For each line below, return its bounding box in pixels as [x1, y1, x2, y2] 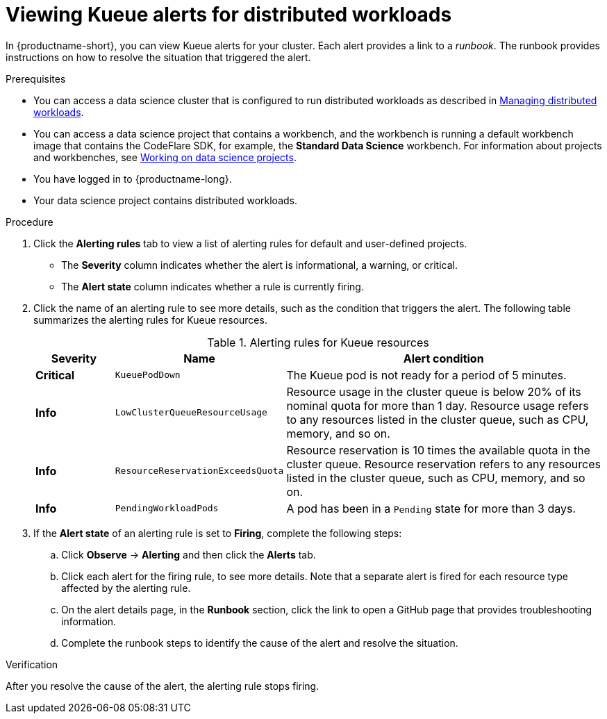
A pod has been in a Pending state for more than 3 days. [286, 501, 576, 515]
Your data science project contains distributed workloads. [33, 194, 297, 206]
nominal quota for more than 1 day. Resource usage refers [286, 398, 589, 413]
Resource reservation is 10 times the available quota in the [286, 443, 590, 457]
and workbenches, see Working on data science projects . [33, 151, 297, 163]
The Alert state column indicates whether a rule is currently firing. [61, 280, 364, 292]
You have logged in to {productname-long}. [33, 172, 232, 185]
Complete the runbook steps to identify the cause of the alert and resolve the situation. [61, 636, 458, 649]
